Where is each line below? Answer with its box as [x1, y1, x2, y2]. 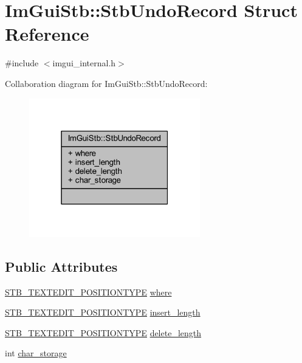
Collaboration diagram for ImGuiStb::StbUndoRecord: [5, 77, 208, 89]
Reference [5, 21, 89, 46]
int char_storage [5, 347, 67, 359]
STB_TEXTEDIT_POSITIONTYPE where [5, 285, 172, 298]
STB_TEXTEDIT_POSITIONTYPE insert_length [5, 306, 201, 319]
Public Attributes [5, 257, 118, 275]
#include [5, 57, 39, 69]
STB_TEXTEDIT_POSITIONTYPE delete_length [5, 326, 202, 339]
